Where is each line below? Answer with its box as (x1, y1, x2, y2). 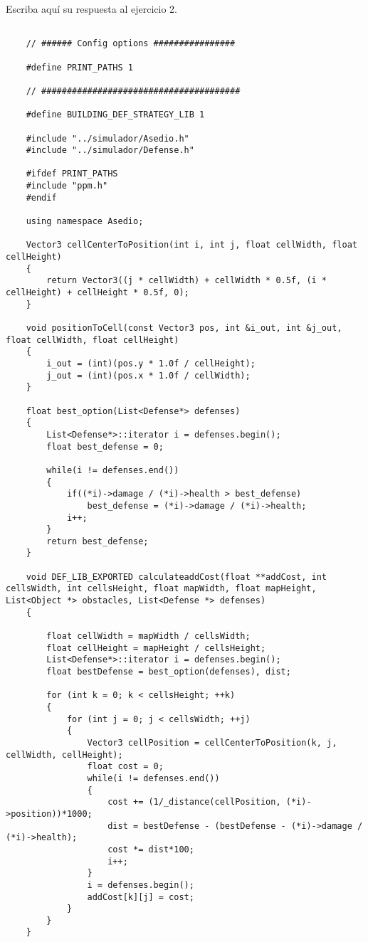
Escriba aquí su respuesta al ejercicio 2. (6, 1, 177, 16)
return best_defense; (46, 536, 149, 546)
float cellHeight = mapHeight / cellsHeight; (46, 642, 266, 653)
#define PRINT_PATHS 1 (26, 62, 133, 73)
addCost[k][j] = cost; (87, 891, 194, 902)
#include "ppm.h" (26, 181, 108, 191)
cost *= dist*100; (107, 844, 194, 854)
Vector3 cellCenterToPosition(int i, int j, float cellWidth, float (26, 240, 357, 250)
